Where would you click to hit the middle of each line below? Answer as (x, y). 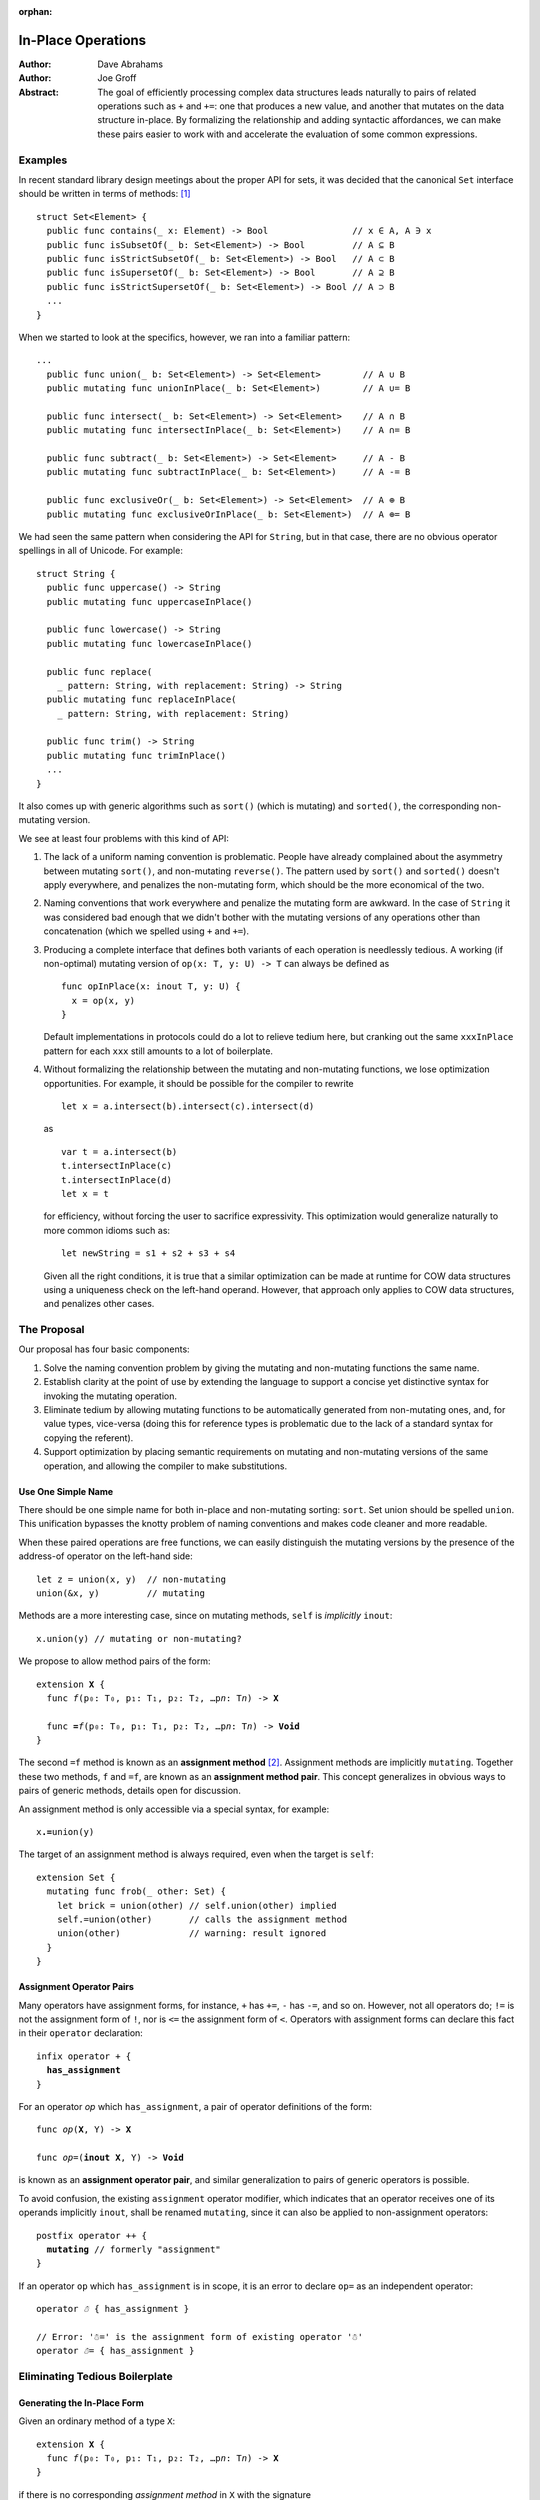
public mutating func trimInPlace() (136, 755)
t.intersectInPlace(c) (117, 1166)
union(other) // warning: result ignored (191, 1933)
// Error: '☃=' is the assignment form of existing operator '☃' (200, 2336)
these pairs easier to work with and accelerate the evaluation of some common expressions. (287, 134)
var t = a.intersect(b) (119, 1151)
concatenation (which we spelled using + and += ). (146, 931)
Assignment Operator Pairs (76, 1987)
